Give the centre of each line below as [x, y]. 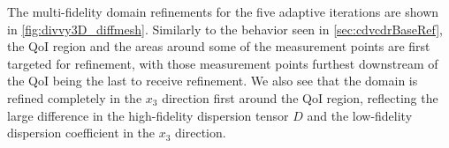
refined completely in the [75, 97]
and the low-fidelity [360, 115]
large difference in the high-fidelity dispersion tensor [148, 115]
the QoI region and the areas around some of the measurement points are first [219, 46]
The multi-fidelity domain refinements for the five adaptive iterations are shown [223, 11]
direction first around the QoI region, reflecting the [300, 97]
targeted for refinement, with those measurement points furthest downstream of [223, 63]
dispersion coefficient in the [81, 133]
